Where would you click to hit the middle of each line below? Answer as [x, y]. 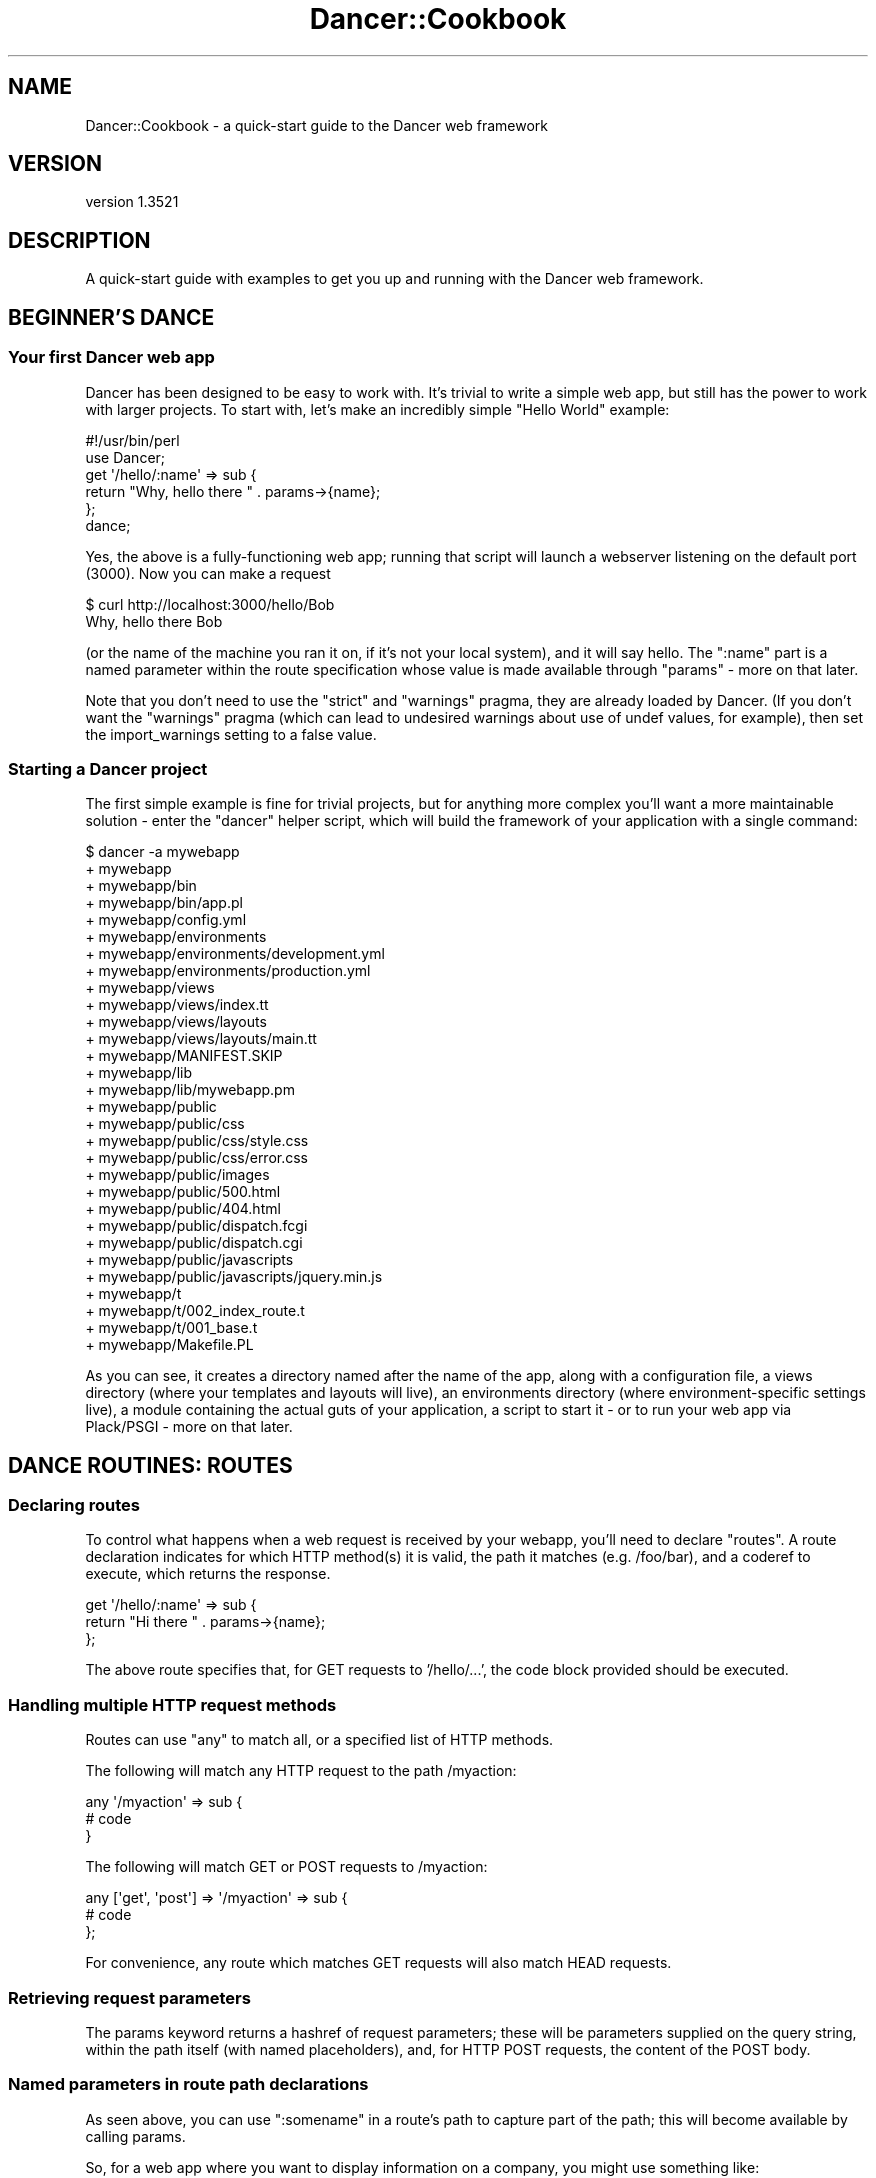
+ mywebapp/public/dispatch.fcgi [196, 1226]
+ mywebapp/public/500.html [183, 1192]
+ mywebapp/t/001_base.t [171, 1328]
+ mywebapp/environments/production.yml [228, 971]
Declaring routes [74, 1505]
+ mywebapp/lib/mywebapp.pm [190, 1090]
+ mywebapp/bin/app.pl [164, 903]
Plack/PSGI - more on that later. [189, 1427]
